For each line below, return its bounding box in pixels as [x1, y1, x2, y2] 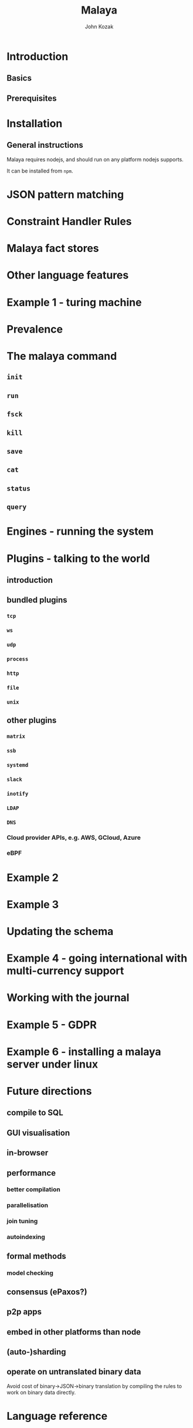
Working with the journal [6, 991, 130, 1005]
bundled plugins [6, 595, 67, 605]
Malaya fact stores [6, 242, 99, 255]
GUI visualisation [6, 1128, 70, 1138]
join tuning [6, 1217, 38, 1225]
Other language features [6, 269, 129, 282]
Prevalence [6, 322, 63, 336]
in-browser [6, 1148, 49, 1158]
